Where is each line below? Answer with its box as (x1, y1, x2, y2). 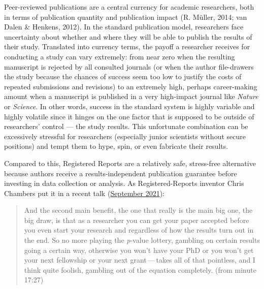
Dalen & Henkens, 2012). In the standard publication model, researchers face (4, 21, 244, 32)
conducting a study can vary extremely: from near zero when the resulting (4, 51, 235, 61)
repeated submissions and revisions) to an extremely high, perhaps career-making (4, 81, 257, 91)
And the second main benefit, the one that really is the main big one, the (24, 205, 253, 215)
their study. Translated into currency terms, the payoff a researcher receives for (4, 41, 250, 52)
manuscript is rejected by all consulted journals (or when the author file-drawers (4, 61, 254, 72)
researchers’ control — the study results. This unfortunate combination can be (4, 121, 248, 132)
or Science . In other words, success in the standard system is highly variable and (4, 101, 255, 111)
